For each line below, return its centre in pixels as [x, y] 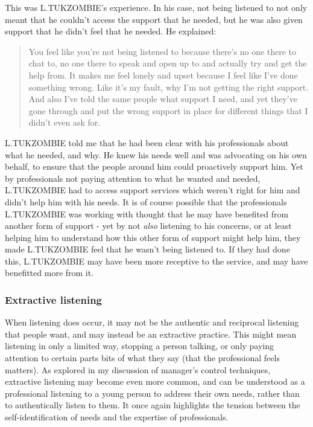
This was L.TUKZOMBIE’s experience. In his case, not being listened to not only [156, 7]
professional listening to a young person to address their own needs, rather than [152, 393]
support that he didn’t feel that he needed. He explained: [111, 31]
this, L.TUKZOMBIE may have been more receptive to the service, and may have [156, 261]
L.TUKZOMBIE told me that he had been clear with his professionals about [147, 142]
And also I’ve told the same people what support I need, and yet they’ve [163, 99]
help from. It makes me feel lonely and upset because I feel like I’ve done [163, 75]
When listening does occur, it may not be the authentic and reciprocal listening [152, 322]
